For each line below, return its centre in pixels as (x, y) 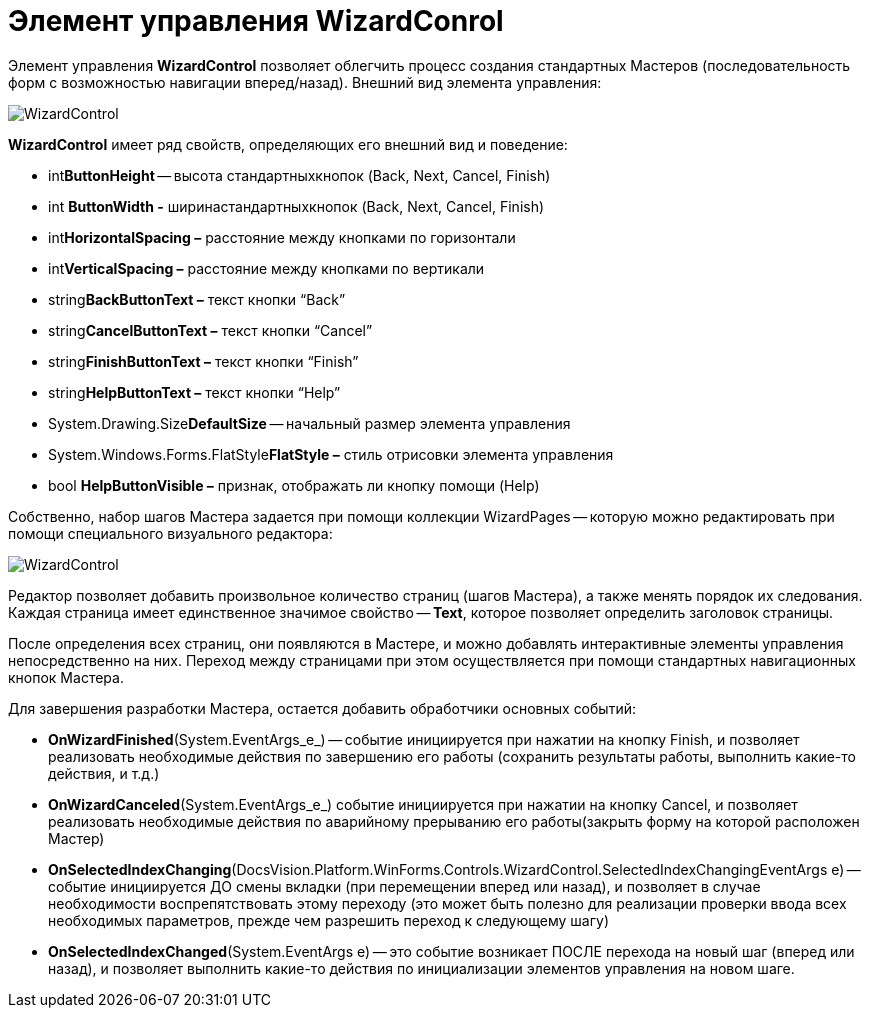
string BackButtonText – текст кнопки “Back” (197, 299)
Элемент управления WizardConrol (256, 21)
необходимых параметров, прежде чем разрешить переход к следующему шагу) (329, 920)
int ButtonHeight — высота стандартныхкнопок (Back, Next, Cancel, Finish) (299, 175)
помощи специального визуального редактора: (170, 533)
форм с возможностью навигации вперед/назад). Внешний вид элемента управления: (305, 82)
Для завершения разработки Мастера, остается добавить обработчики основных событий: (322, 708)
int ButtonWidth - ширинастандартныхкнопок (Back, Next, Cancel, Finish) (296, 206)
